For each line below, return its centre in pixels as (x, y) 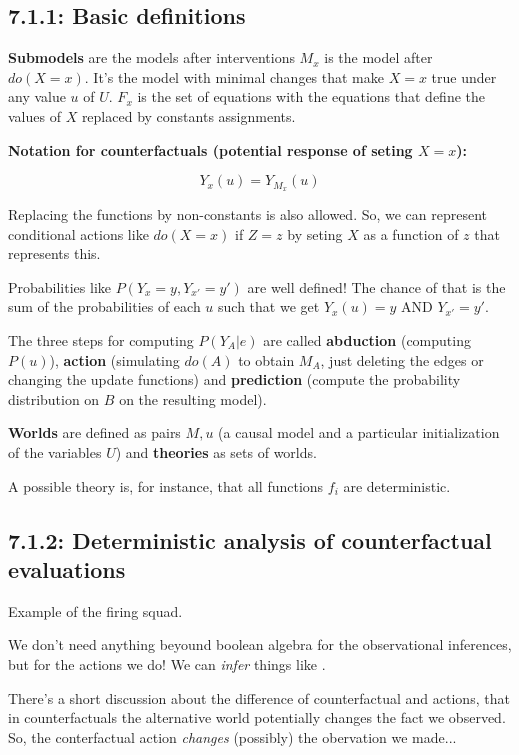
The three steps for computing (101, 340)
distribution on (54, 398)
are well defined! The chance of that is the (376, 286)
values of (34, 115)
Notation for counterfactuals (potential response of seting (210, 149)
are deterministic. (397, 485)
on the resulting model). (193, 398)
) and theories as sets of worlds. (216, 451)
